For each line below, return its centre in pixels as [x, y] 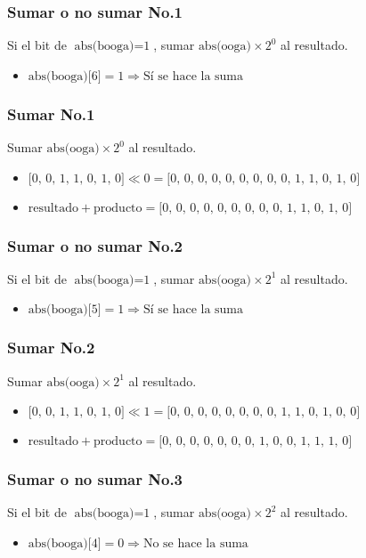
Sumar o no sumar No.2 [95, 245]
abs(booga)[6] [65, 76]
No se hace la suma [195, 544]
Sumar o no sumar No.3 [95, 479]
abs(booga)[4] [65, 544]
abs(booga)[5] [65, 310]
